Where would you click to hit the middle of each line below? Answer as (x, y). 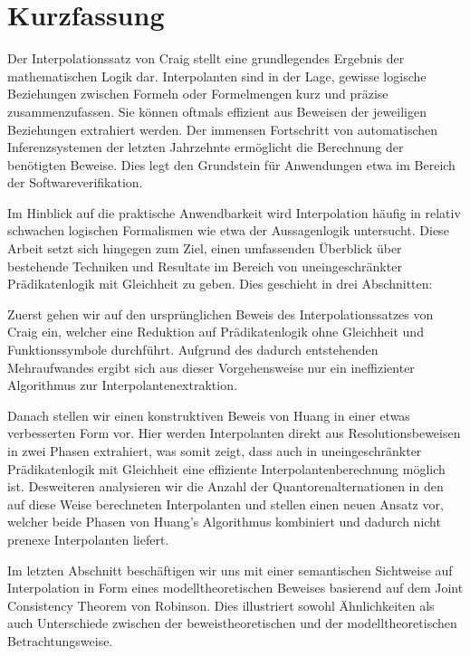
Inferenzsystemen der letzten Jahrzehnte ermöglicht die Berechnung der (206, 147)
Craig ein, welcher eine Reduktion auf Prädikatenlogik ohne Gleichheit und (216, 332)
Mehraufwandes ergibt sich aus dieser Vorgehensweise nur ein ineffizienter (211, 367)
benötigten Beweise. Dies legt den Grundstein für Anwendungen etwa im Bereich (231, 164)
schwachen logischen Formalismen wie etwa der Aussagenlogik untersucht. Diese (228, 230)
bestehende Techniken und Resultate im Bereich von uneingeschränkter (205, 266)
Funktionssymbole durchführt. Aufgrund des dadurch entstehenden (193, 350)
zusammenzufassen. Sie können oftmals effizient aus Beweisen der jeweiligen (217, 111)
